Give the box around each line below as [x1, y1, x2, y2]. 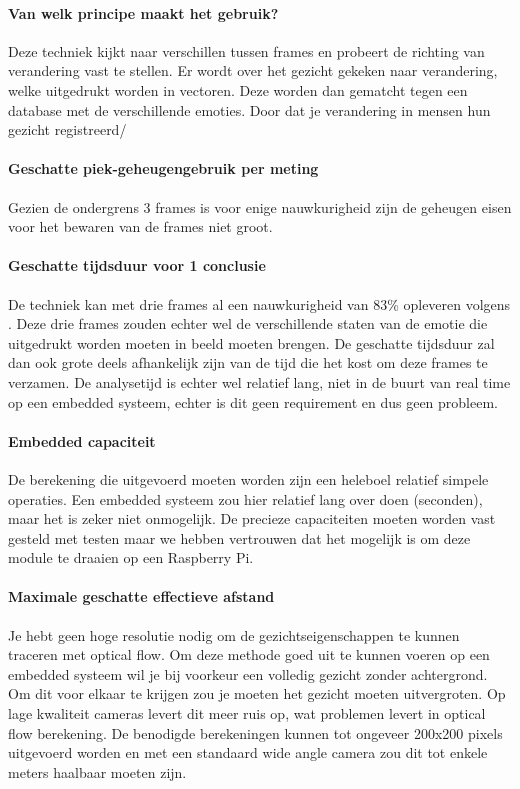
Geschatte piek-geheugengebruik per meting [8, 158, 319, 179]
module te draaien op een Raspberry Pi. [8, 547, 254, 568]
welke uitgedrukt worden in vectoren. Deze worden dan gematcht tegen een [8, 79, 468, 100]
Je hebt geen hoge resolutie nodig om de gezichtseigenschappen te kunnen [8, 624, 460, 645]
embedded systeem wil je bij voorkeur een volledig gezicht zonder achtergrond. [8, 663, 488, 684]
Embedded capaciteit [8, 430, 156, 451]
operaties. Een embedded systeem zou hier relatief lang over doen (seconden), [8, 488, 483, 509]
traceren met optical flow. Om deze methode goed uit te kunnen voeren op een [8, 644, 490, 665]
